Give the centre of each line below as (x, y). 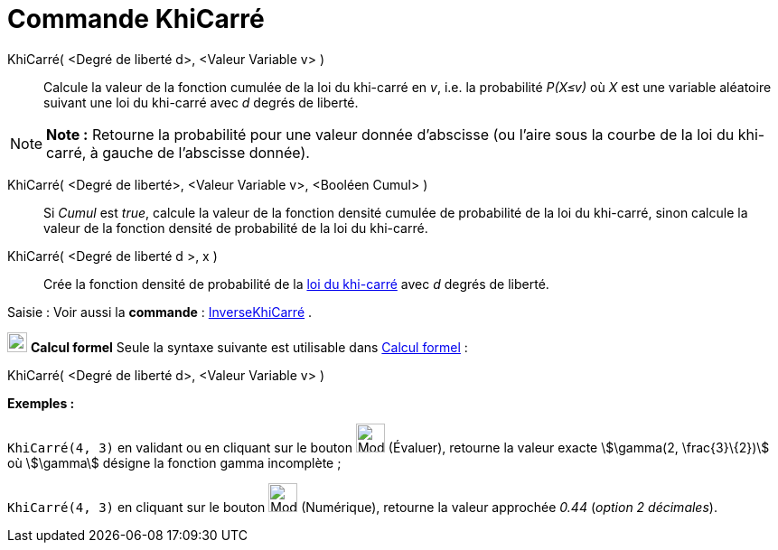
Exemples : (41, 403)
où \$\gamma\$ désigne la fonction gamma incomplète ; (174, 462)
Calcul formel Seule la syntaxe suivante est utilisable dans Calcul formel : (249, 347)
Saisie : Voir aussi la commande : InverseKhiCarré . (160, 312)
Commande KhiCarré (136, 19)
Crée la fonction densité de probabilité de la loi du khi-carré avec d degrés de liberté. (296, 284)
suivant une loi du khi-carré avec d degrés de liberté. (201, 102)
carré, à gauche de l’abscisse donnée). (178, 152)
